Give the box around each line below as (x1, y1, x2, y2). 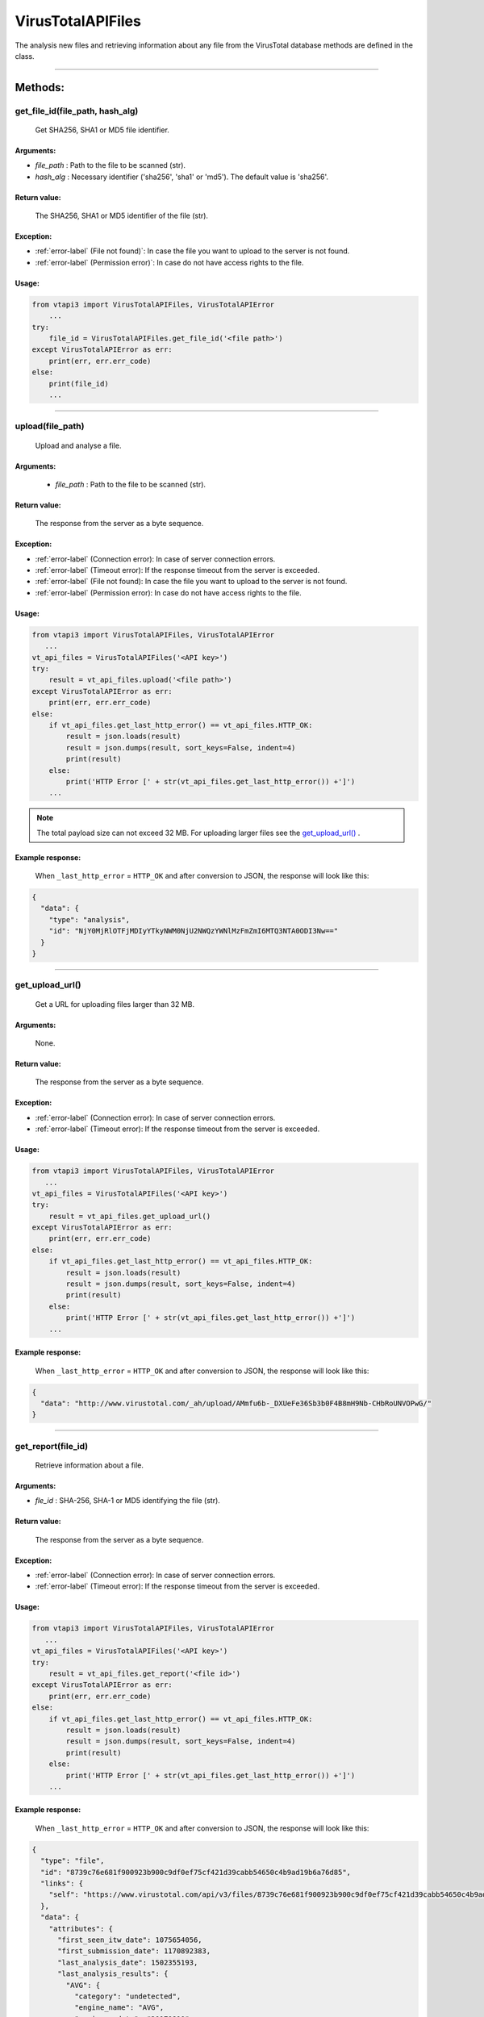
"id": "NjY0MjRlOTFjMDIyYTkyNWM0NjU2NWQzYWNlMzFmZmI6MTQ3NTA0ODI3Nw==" (48, 926, 339, 936)
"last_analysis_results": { (57, 1969, 169, 1978)
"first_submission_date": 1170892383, (57, 1947, 211, 1956)
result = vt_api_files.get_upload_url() (48, 1211, 211, 1221)
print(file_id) (48, 379, 109, 388)
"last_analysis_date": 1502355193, (57, 1957, 198, 1967)
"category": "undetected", (73, 1991, 181, 2001)
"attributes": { (48, 1924, 113, 1933)
